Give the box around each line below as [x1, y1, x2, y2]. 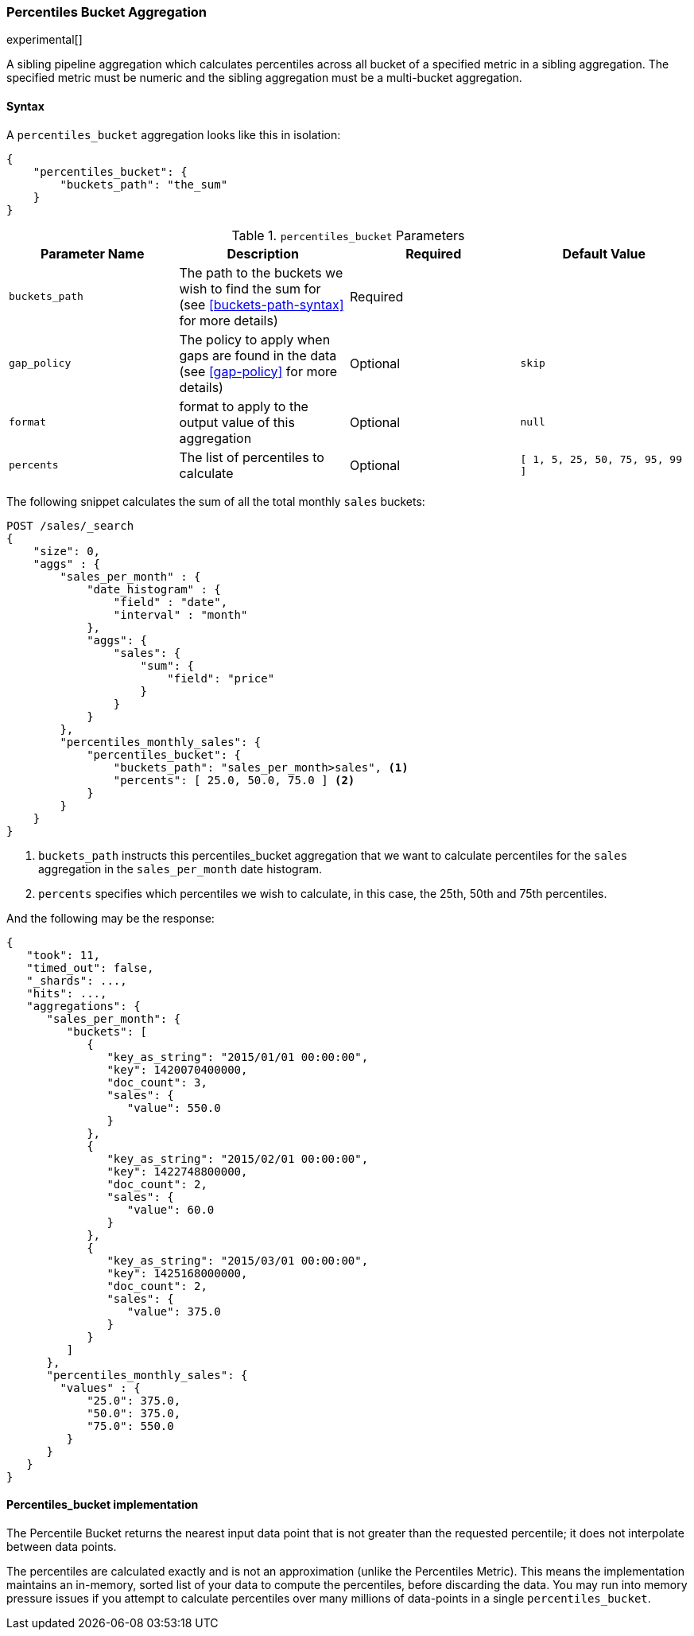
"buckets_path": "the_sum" [60, 177, 228, 191]
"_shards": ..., [26, 973, 127, 987]
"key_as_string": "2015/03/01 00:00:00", [107, 1253, 369, 1267]
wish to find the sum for [179, 280, 321, 297]
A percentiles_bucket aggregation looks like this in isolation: [6, 127, 341, 142]
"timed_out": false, [26, 961, 154, 974]
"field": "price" [167, 671, 275, 685]
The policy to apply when [179, 331, 331, 348]
